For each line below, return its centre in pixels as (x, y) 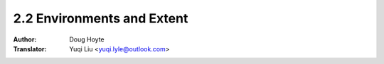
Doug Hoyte (87, 39)
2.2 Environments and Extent (101, 18)
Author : (25, 39)
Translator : (30, 49)
